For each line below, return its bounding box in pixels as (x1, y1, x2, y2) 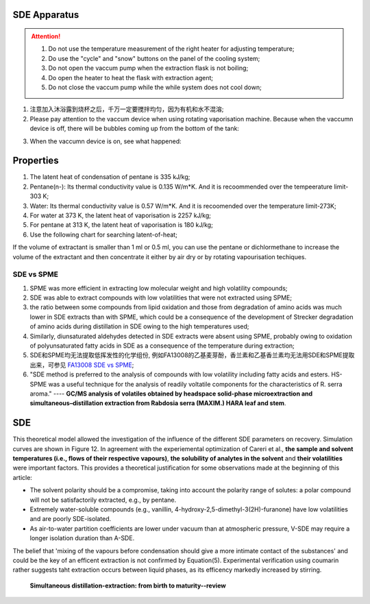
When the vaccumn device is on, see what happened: (29, 137, 182, 145)
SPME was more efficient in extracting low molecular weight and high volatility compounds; (29, 284, 288, 292)
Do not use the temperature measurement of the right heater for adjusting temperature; (48, 45, 295, 53)
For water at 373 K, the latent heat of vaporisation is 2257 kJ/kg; (29, 211, 212, 219)
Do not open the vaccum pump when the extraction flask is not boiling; (48, 64, 249, 72)
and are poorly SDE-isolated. (29, 515, 112, 523)
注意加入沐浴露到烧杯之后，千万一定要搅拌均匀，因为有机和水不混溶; (29, 105, 224, 113)
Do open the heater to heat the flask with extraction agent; (48, 73, 214, 82)
